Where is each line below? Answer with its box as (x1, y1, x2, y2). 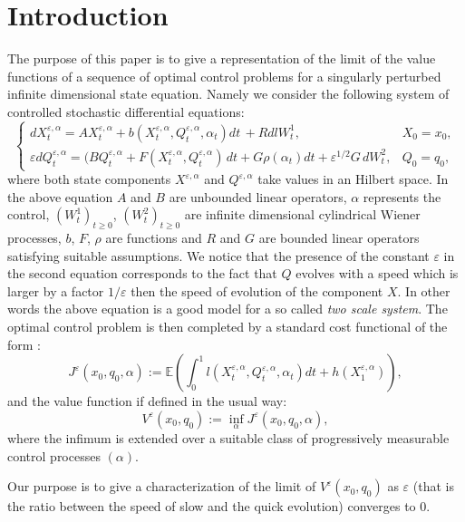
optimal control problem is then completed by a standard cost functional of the (7, 317, 448, 336)
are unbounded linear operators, (169, 187, 347, 206)
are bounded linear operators (258, 228, 420, 247)
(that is (412, 477, 454, 496)
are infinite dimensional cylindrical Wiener (184, 205, 421, 224)
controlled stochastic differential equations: (7, 101, 245, 121)
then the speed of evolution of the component (131, 281, 383, 300)
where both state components (7, 169, 171, 188)
